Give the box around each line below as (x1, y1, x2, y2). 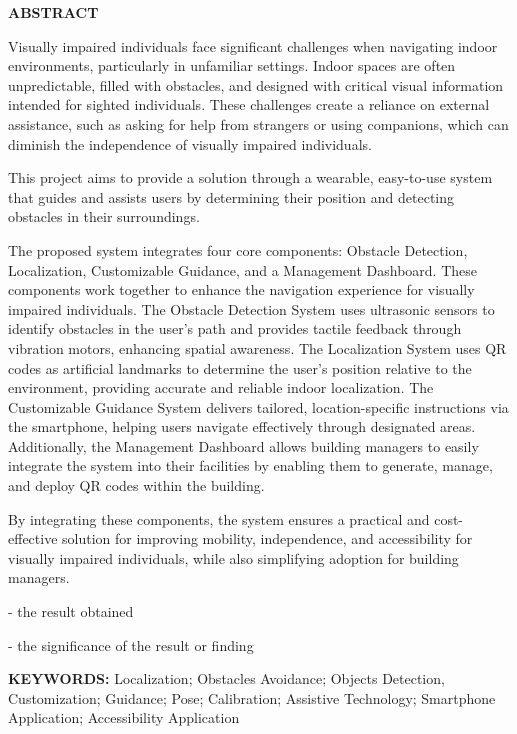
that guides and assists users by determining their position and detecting (8, 186, 455, 207)
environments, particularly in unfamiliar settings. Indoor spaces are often (8, 55, 456, 76)
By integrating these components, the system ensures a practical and (8, 508, 430, 529)
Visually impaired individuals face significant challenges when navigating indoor (8, 35, 498, 56)
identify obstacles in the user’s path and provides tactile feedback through (8, 318, 462, 339)
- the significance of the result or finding (8, 634, 254, 655)
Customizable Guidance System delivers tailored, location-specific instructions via (8, 396, 509, 417)
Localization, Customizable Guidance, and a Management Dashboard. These (8, 259, 477, 280)
